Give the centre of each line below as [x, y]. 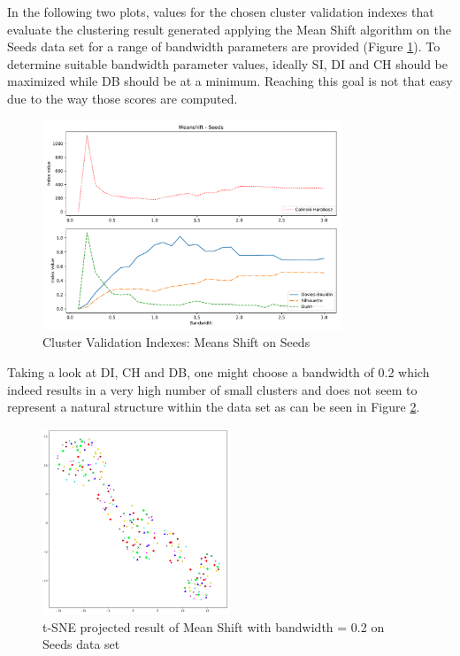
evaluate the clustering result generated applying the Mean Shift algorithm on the [230, 29]
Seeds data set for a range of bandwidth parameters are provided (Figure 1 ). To [224, 46]
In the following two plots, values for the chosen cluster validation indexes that [221, 12]
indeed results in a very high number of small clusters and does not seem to [212, 389]
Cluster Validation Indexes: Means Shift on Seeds [176, 342]
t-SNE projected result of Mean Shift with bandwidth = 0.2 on [214, 626]
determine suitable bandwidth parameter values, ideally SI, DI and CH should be [227, 63]
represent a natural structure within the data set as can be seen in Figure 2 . [214, 407]
